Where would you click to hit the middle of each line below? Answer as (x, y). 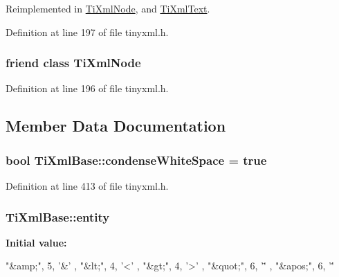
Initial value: (36, 242)
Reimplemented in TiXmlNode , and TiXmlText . (108, 8)
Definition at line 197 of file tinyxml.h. (87, 32)
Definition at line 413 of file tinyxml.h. (87, 186)
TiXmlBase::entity (58, 216)
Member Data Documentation (116, 126)
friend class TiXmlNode (73, 63)
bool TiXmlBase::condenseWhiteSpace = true (136, 160)
